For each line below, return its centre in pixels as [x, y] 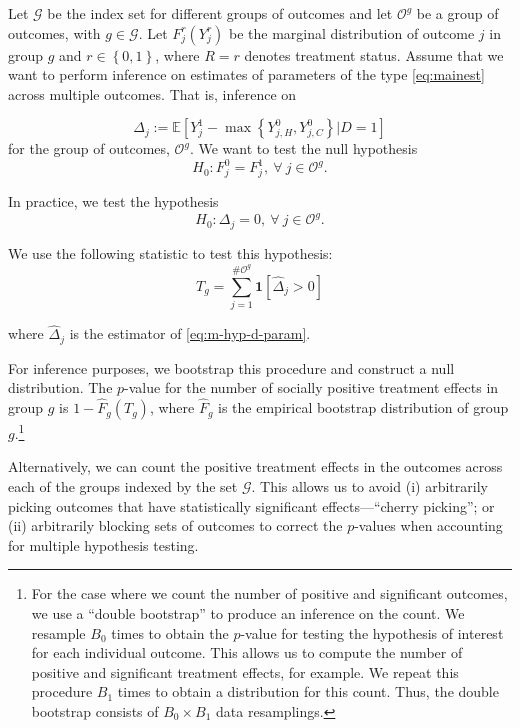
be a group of [457, 13]
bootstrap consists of [95, 710]
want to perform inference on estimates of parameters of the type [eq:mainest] [246, 74]
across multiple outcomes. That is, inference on [152, 93]
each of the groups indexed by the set [123, 485]
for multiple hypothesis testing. [103, 544]
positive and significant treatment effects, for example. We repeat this [245, 671]
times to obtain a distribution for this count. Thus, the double [308, 691]
